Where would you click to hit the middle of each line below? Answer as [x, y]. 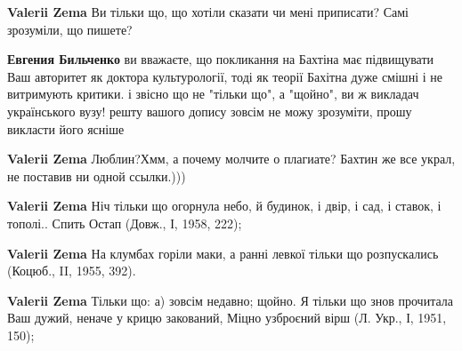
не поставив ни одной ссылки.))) [97, 175]
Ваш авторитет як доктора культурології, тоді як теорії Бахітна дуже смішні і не [225, 76]
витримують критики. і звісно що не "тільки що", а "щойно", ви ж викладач [213, 94]
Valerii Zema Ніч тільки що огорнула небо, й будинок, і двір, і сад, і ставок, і [224, 206]
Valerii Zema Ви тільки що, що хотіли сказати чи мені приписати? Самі [208, 12]
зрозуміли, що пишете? [70, 29]
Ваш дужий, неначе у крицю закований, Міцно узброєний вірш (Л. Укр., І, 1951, [227, 318]
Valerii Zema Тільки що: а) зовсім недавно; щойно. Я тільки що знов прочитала [230, 300]
